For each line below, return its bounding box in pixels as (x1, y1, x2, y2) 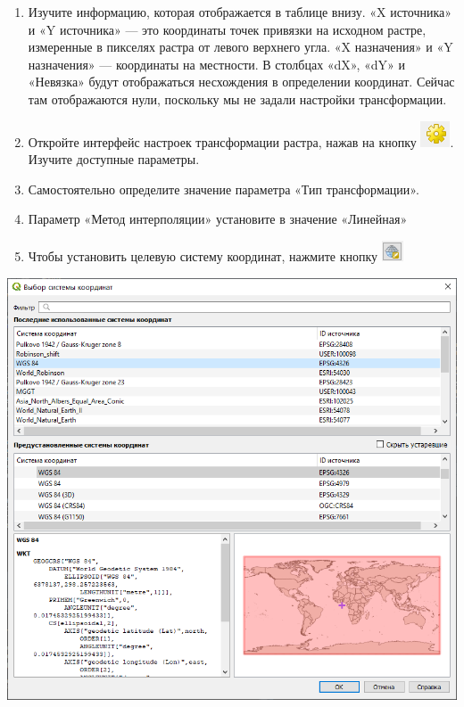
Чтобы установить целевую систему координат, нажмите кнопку (28, 246, 378, 265)
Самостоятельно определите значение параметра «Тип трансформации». (28, 179, 419, 198)
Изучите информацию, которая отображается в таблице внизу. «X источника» (28, 3, 452, 21)
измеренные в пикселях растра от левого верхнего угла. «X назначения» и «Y (28, 37, 453, 56)
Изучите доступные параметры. (28, 150, 200, 169)
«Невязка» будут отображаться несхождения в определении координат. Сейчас (28, 72, 455, 91)
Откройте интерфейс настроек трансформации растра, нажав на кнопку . (28, 132, 454, 151)
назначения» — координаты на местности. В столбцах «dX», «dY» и (28, 54, 406, 73)
